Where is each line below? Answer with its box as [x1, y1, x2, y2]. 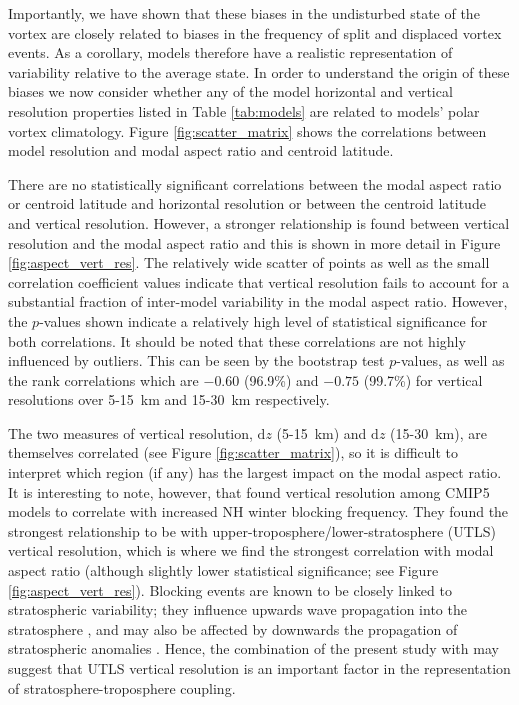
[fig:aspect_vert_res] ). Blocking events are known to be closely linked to [8, 579, 452, 600]
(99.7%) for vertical [363, 369, 483, 390]
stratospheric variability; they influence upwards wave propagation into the [8, 599, 467, 620]
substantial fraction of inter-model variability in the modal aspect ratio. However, [8, 291, 508, 312]
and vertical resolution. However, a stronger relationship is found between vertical [8, 212, 510, 233]
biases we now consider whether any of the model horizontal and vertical [8, 81, 453, 102]
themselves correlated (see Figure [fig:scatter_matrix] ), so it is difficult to [8, 442, 458, 463]
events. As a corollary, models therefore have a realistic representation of [8, 42, 453, 63]
